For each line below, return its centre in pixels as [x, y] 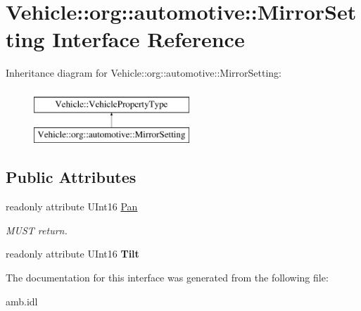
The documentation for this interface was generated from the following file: [167, 278]
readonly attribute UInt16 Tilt [72, 254]
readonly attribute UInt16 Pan [72, 207]
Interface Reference [148, 39]
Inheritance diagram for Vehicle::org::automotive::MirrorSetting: [144, 73]
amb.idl [22, 301]
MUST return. [37, 230]
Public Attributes [71, 177]
